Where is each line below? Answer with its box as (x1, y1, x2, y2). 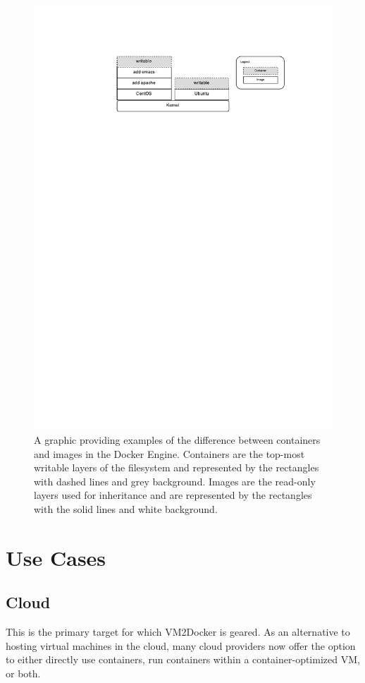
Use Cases (6, 543, 106, 572)
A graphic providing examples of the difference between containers (34, 432, 321, 447)
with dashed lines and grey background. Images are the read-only (34, 473, 316, 488)
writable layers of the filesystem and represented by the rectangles (34, 460, 319, 475)
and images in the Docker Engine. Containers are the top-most (34, 446, 305, 461)
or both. (6, 665, 41, 680)
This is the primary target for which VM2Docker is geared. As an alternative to (6, 624, 350, 639)
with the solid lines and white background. (34, 501, 218, 516)
